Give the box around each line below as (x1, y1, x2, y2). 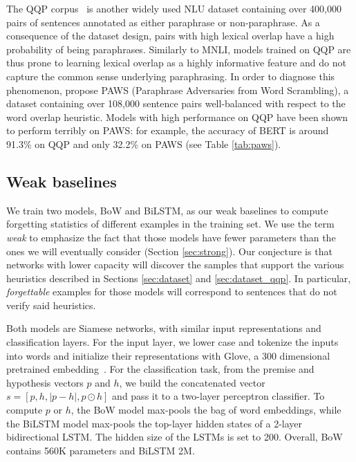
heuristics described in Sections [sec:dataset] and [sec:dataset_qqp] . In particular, (6, 270, 351, 285)
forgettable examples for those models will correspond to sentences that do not (6, 284, 337, 299)
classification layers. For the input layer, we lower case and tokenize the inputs (6, 335, 339, 349)
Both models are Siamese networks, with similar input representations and (6, 321, 321, 335)
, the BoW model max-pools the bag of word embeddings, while (71, 403, 341, 417)
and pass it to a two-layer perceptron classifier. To (112, 389, 325, 403)
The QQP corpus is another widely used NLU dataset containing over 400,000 (6, 1, 341, 15)
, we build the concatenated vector (119, 375, 265, 389)
